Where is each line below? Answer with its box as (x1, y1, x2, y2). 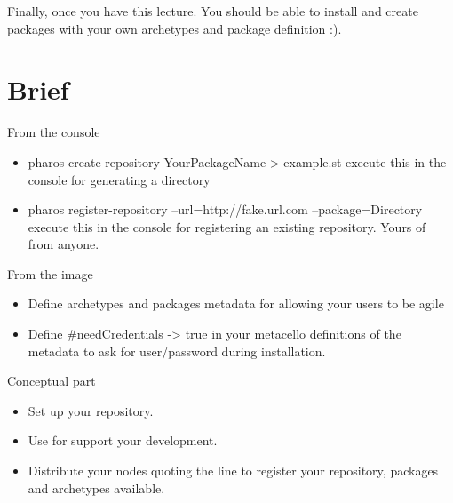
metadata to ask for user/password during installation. (28, 341, 326, 360)
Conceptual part (7, 371, 96, 390)
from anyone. (28, 235, 99, 253)
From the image (7, 264, 93, 283)
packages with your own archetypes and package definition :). (7, 19, 342, 37)
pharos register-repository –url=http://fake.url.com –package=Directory (28, 200, 423, 219)
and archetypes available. (28, 478, 165, 497)
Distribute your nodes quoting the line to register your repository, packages (28, 461, 439, 480)
